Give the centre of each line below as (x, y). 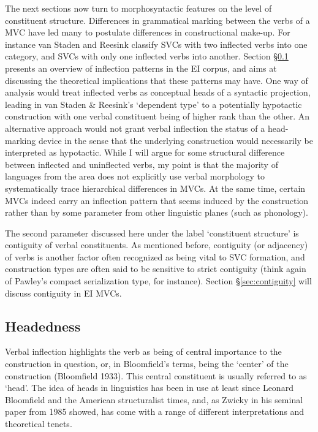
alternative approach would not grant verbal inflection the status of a (135, 128)
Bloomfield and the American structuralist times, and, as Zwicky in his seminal (154, 399)
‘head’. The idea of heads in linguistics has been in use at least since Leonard (149, 388)
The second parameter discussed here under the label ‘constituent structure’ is (152, 233)
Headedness (43, 326)
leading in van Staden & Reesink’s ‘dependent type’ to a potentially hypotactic (153, 104)
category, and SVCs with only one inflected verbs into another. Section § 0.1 (147, 56)
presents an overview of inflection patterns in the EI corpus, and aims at (141, 68)
